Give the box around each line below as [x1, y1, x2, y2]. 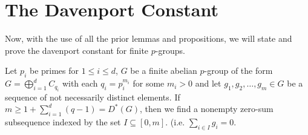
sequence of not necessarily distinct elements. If [5, 90, 180, 103]
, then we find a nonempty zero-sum [140, 102, 274, 115]
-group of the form [204, 64, 273, 77]
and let [195, 77, 221, 90]
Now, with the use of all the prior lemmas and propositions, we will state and [5, 32, 292, 45]
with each [62, 77, 98, 90]
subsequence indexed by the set [5, 115, 121, 128]
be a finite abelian [130, 64, 197, 77]
